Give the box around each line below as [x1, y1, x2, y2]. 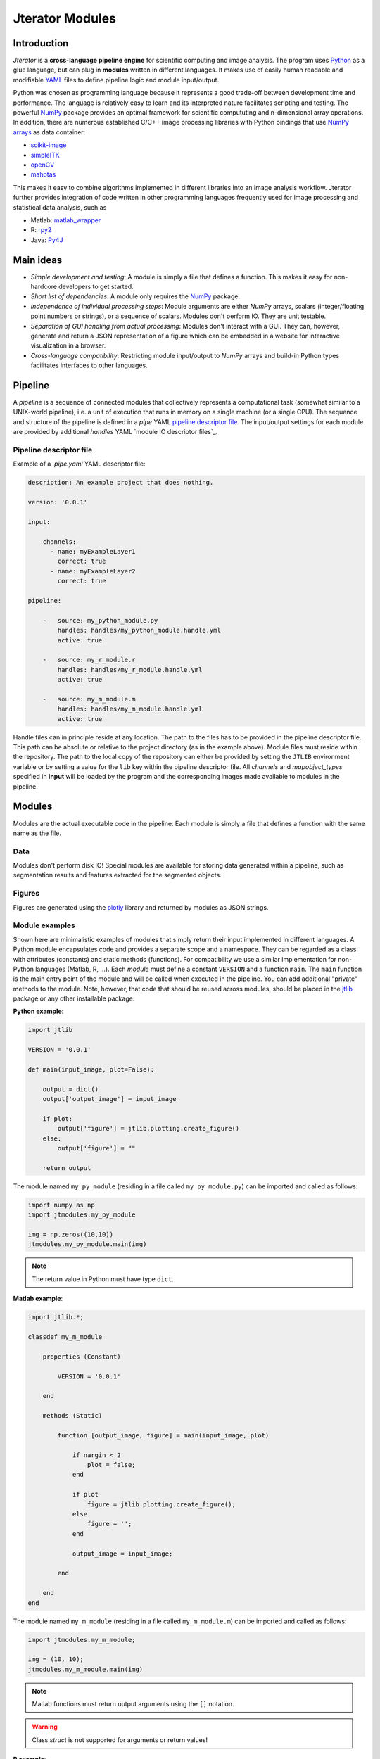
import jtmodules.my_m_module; [27, 1636, 137, 1644]
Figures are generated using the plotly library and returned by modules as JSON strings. [13, 903, 269, 911]
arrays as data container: [13, 127, 86, 136]
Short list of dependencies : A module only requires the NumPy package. [30, 292, 241, 300]
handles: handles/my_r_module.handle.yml [57, 666, 203, 673]
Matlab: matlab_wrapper [30, 215, 101, 224]
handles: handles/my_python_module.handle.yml [57, 626, 221, 635]
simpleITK [30, 151, 60, 159]
